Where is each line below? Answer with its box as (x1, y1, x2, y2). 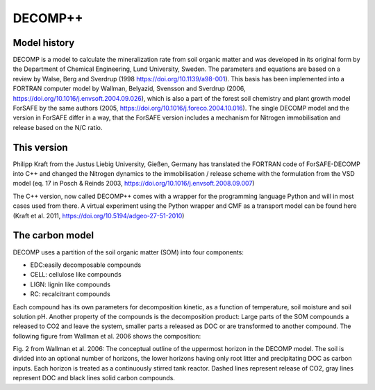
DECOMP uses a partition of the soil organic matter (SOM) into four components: (12, 247, 244, 257)
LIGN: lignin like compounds (30, 280, 111, 289)
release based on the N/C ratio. (12, 123, 103, 131)
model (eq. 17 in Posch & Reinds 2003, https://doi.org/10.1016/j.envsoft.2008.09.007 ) (12, 179, 255, 188)
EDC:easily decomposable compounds (30, 261, 142, 269)
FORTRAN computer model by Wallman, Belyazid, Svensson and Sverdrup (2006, (12, 84, 246, 93)
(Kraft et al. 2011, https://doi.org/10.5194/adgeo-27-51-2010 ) (12, 211, 185, 220)
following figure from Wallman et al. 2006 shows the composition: (12, 332, 201, 340)
